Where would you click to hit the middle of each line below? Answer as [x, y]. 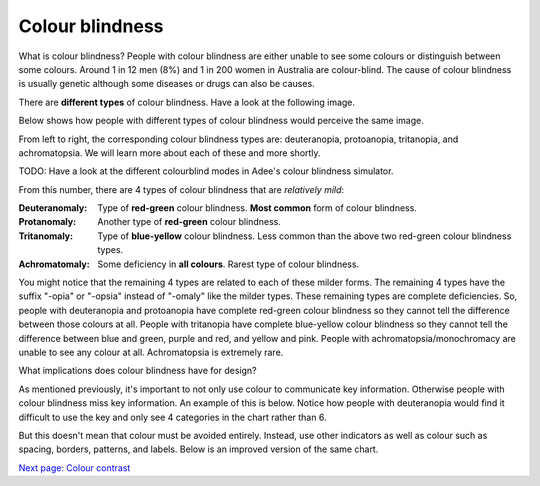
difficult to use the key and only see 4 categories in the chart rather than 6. [172, 417]
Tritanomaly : [46, 236]
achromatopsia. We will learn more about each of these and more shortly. [169, 152]
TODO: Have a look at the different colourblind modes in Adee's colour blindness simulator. [206, 171]
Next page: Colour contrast [74, 467]
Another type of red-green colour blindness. [189, 222]
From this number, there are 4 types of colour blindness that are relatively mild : [181, 189]
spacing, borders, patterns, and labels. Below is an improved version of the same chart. [198, 449]
